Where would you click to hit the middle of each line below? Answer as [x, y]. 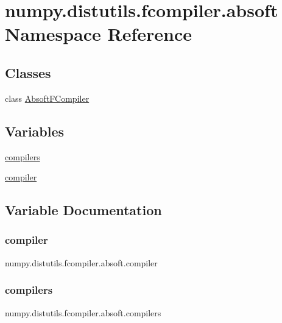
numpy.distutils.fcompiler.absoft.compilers [83, 312]
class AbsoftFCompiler [47, 98]
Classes [28, 72]
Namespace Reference [98, 34]
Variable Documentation [83, 210]
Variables [35, 131]
